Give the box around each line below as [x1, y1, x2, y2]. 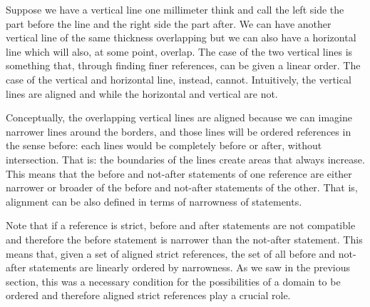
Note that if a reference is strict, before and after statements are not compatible [6, 218, 356, 233]
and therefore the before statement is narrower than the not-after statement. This [6, 231, 363, 246]
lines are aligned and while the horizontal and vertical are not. [6, 86, 278, 101]
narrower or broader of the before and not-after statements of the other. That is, [6, 180, 358, 195]
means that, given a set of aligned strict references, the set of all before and [6, 246, 336, 261]
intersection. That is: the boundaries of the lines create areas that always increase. [6, 151, 365, 166]
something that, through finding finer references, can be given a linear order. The [6, 58, 361, 73]
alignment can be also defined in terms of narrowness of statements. [6, 193, 302, 208]
